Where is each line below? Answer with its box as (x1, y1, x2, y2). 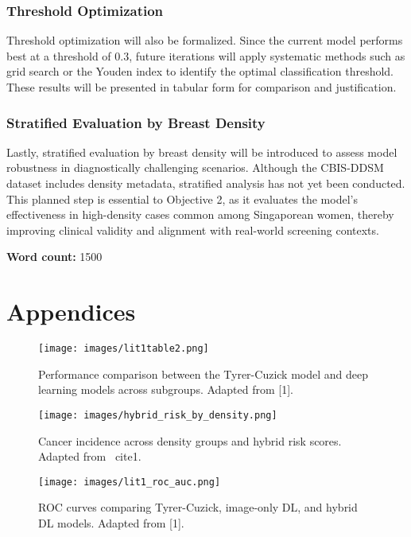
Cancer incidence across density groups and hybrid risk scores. (38, 432, 342, 449)
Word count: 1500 (6, 248, 103, 265)
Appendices (6, 295, 136, 328)
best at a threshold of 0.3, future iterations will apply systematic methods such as (6, 47, 405, 64)
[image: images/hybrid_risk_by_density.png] (38, 409, 277, 421)
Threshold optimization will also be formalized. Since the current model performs (6, 32, 403, 49)
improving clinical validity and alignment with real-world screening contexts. (6, 221, 379, 238)
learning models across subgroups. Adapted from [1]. (38, 381, 294, 398)
